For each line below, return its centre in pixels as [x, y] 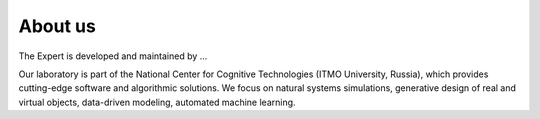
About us [57, 26]
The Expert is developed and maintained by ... [113, 56]
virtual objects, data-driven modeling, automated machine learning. [157, 102]
